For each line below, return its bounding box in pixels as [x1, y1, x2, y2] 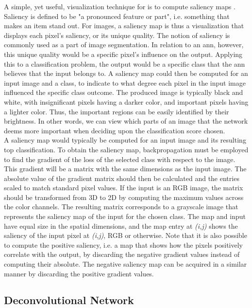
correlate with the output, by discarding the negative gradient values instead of [4, 249, 240, 259]
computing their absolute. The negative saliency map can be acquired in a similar [4, 259, 247, 269]
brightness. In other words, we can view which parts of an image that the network [4, 116, 248, 126]
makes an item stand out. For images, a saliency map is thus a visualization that [4, 20, 244, 31]
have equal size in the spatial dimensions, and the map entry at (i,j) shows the [4, 220, 238, 231]
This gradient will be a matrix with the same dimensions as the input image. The [4, 163, 247, 174]
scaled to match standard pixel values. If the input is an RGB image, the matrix [4, 182, 243, 193]
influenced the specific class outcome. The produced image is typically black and [4, 87, 243, 97]
